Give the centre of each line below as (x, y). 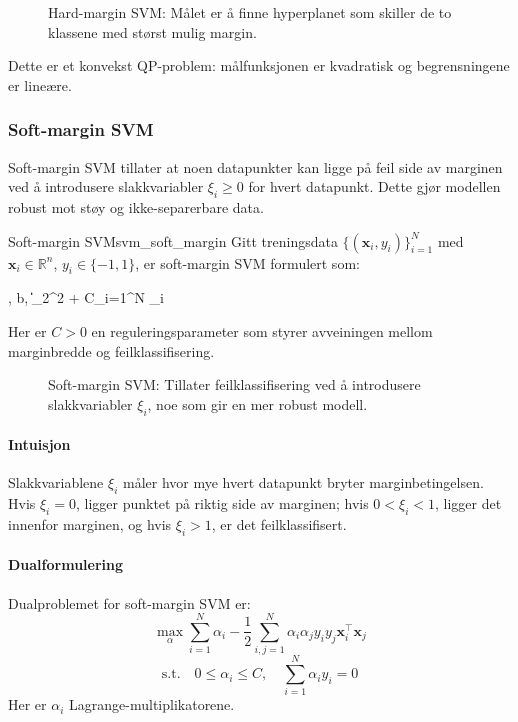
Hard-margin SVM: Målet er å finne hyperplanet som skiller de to (250, 12)
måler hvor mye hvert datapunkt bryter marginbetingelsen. (303, 482)
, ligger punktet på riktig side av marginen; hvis (222, 503)
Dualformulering (66, 564)
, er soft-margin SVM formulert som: (247, 262)
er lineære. (40, 84)
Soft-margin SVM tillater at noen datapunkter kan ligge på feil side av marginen (255, 166)
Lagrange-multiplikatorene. (152, 704)
